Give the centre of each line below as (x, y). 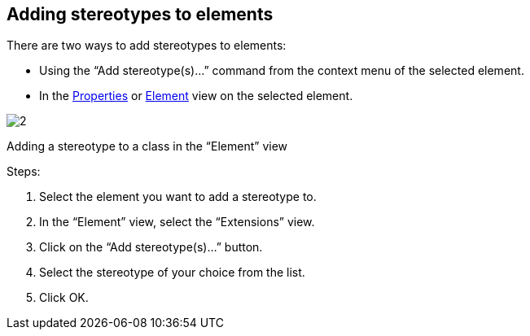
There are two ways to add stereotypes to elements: (147, 46)
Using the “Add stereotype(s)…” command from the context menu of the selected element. (282, 71)
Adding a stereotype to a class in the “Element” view (147, 146)
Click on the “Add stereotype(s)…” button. (151, 247)
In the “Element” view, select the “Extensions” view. (177, 222)
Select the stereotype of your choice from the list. (172, 273)
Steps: (24, 172)
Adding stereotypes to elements (140, 14)
